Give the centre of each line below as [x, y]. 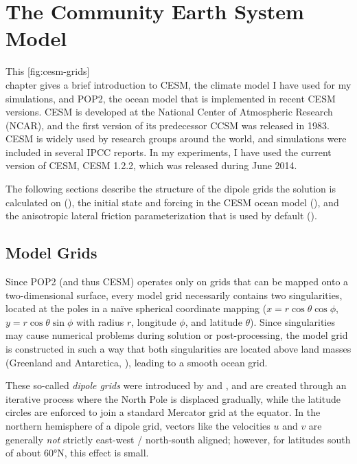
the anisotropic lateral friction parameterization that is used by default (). [161, 216]
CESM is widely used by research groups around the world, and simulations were [176, 139]
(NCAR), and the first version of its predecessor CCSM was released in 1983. [168, 125]
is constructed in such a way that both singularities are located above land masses [178, 349]
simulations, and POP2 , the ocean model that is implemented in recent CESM [171, 98]
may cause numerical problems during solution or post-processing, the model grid [177, 335]
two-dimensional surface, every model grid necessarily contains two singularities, [174, 295]
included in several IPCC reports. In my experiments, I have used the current [169, 152]
